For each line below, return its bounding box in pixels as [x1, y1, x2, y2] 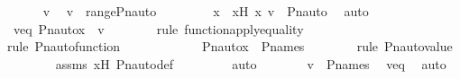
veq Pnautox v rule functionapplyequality [13, 19, 304, 38]
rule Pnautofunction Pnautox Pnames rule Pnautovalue [7, 37, 453, 56]
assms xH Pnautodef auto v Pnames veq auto [55, 54, 446, 73]
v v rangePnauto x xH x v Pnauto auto [42, 2, 369, 20]
